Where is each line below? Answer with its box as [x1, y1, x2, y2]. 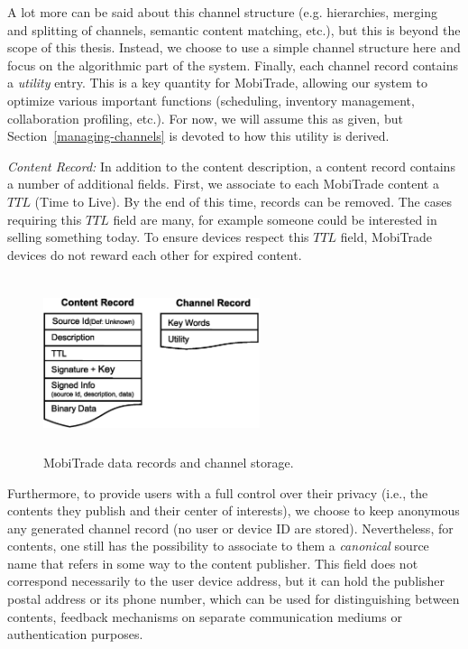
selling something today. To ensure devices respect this [7, 227, 309, 246]
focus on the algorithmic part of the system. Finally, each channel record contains [7, 55, 458, 74]
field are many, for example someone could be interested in [113, 209, 437, 228]
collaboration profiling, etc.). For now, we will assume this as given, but [7, 108, 403, 127]
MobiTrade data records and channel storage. [43, 452, 294, 471]
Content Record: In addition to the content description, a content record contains [7, 156, 455, 175]
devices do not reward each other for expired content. [7, 245, 302, 264]
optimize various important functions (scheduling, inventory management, [7, 90, 415, 109]
